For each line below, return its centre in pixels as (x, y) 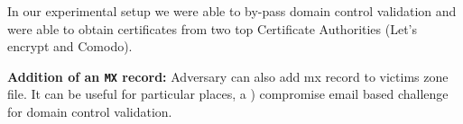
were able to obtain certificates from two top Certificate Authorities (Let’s (213, 28)
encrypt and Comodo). (70, 46)
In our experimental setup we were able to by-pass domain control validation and (232, 11)
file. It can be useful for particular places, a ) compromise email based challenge (228, 94)
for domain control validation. (90, 112)
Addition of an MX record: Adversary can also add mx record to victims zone (228, 76)
